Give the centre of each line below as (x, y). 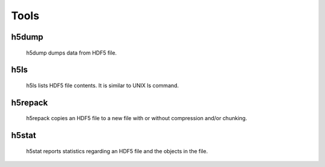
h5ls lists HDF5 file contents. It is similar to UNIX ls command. (103, 85)
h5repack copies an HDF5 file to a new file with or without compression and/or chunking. (137, 118)
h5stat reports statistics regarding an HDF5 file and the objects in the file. (117, 151)
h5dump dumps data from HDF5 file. (72, 53)
